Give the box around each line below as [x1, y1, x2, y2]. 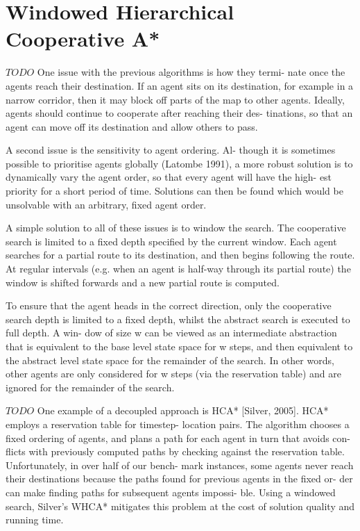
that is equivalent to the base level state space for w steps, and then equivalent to [6, 339, 353, 353]
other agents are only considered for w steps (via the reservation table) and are [6, 366, 342, 381]
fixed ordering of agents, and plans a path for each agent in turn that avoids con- [6, 430, 351, 445]
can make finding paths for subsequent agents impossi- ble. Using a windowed [6, 484, 336, 499]
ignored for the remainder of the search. [6, 379, 175, 394]
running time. [6, 512, 64, 527]
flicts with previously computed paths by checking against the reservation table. [6, 444, 345, 459]
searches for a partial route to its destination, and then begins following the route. [6, 247, 355, 262]
